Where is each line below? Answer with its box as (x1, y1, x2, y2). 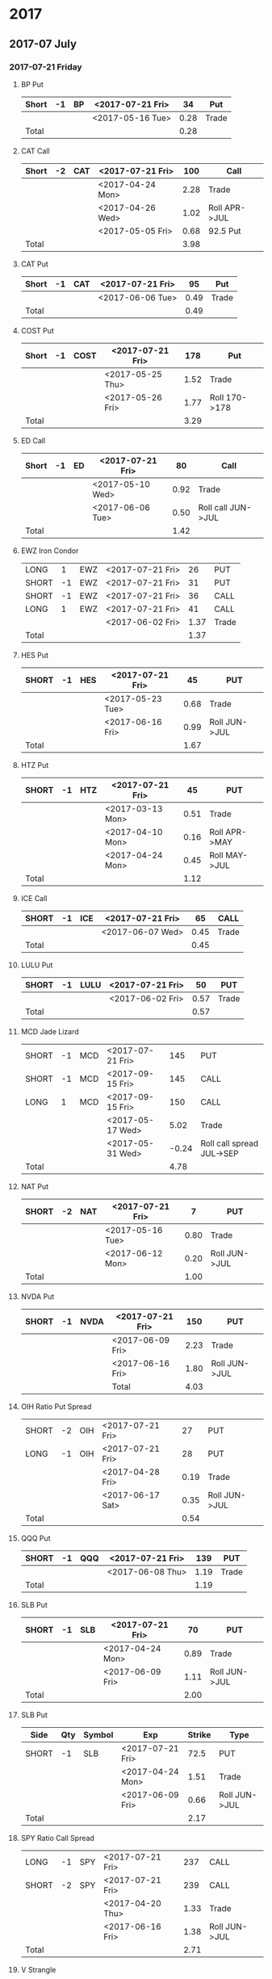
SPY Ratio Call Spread (20, 1833, 95, 1843)
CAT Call (20, 146, 51, 156)
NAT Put (20, 1181, 49, 1191)
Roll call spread (200, 1138, 259, 1149)
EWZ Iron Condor (20, 546, 79, 556)
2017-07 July (9, 37, 77, 51)
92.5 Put (207, 225, 241, 237)
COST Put (20, 325, 55, 335)
